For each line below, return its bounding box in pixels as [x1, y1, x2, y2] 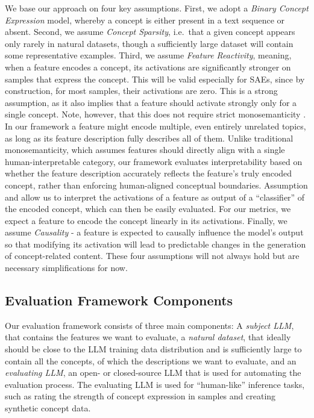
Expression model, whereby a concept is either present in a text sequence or [5, 13, 285, 26]
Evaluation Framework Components [5, 291, 233, 310]
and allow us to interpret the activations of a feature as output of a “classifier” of [5, 190, 305, 203]
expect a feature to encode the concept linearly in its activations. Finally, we [5, 214, 287, 226]
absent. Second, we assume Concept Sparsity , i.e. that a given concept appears [5, 25, 295, 38]
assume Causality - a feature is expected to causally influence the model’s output [5, 226, 304, 239]
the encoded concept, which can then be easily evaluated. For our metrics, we [5, 202, 291, 215]
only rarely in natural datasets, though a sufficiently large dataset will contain [5, 37, 294, 49]
